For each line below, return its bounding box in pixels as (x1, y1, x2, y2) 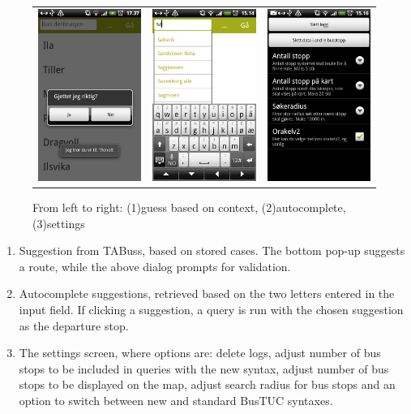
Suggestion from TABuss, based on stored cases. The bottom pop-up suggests (19, 242, 405, 259)
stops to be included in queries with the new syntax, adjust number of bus (19, 360, 389, 377)
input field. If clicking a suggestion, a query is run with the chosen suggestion (19, 301, 404, 318)
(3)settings (32, 214, 85, 231)
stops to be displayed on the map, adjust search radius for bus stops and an (19, 376, 396, 393)
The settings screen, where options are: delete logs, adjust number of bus (19, 344, 381, 361)
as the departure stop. (19, 317, 129, 334)
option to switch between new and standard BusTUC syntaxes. (19, 392, 333, 409)
